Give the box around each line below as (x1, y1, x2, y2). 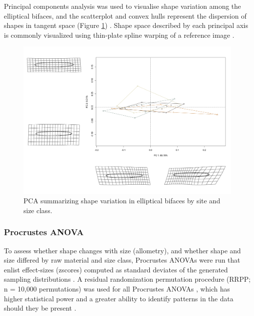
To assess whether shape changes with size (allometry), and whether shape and (4, 245, 241, 255)
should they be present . (4, 303, 76, 313)
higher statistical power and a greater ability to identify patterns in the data (4, 293, 233, 303)
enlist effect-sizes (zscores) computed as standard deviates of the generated (4, 264, 228, 274)
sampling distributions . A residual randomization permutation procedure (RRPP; (4, 274, 251, 284)
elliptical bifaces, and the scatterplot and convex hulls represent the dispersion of (4, 10, 247, 21)
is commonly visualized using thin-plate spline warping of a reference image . (4, 29, 234, 40)
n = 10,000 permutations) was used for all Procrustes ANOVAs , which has (4, 283, 230, 293)
